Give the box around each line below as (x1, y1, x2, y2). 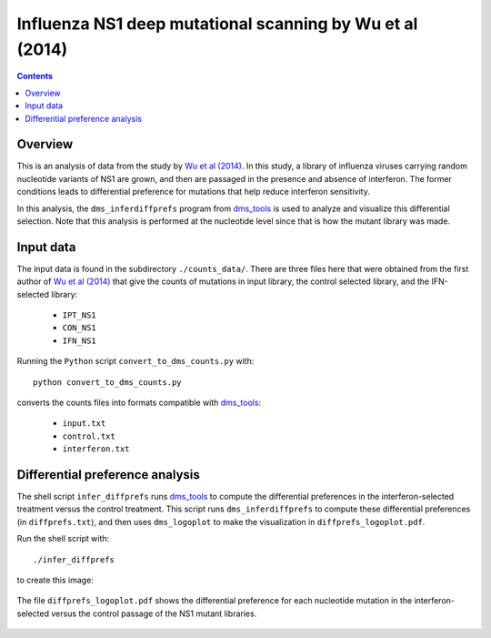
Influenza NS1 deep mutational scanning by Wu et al (16, 14, 418, 34)
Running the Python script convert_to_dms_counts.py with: (16, 356, 255, 367)
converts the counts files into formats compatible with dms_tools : (16, 397, 262, 409)
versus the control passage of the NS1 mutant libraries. (51, 608, 257, 619)
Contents (16, 71, 54, 82)
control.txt (62, 430, 115, 441)
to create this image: (16, 574, 95, 586)
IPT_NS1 (62, 310, 97, 320)
